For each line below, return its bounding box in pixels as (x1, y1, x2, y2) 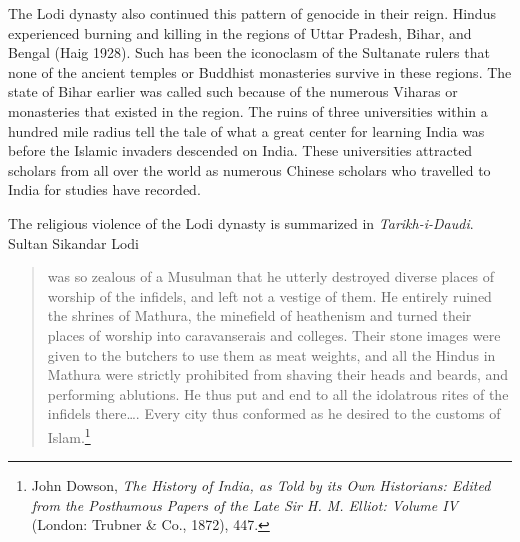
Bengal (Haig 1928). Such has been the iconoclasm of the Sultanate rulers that (8, 42, 490, 63)
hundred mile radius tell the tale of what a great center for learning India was (8, 120, 485, 141)
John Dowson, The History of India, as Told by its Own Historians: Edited (31, 475, 491, 496)
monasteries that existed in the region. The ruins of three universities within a (8, 100, 488, 121)
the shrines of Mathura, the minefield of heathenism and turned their (47, 305, 472, 326)
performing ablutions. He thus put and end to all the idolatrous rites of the (47, 383, 509, 404)
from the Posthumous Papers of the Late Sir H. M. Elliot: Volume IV (31, 494, 459, 515)
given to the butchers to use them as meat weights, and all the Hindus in (47, 344, 496, 365)
